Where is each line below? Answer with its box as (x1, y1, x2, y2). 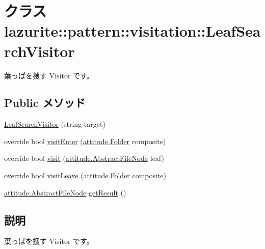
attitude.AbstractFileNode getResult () (4, 187, 126, 198)
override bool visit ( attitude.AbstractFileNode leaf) (4, 153, 164, 163)
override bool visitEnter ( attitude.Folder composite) (4, 135, 166, 146)
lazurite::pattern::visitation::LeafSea (4, 20, 261, 41)
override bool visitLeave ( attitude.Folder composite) (4, 170, 167, 181)
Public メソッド (4, 95, 86, 110)
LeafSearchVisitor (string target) (4, 119, 105, 129)
